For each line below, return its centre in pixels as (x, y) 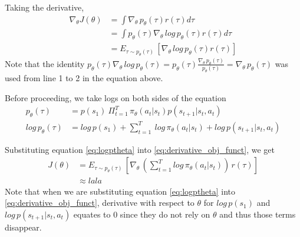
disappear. (23, 227)
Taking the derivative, (44, 7)
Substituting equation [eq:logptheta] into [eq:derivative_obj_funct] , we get (140, 149)
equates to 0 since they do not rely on (142, 214)
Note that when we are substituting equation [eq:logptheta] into (120, 191)
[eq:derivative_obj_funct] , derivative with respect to (100, 203)
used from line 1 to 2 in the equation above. (84, 78)
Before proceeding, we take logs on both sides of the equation (116, 97)
